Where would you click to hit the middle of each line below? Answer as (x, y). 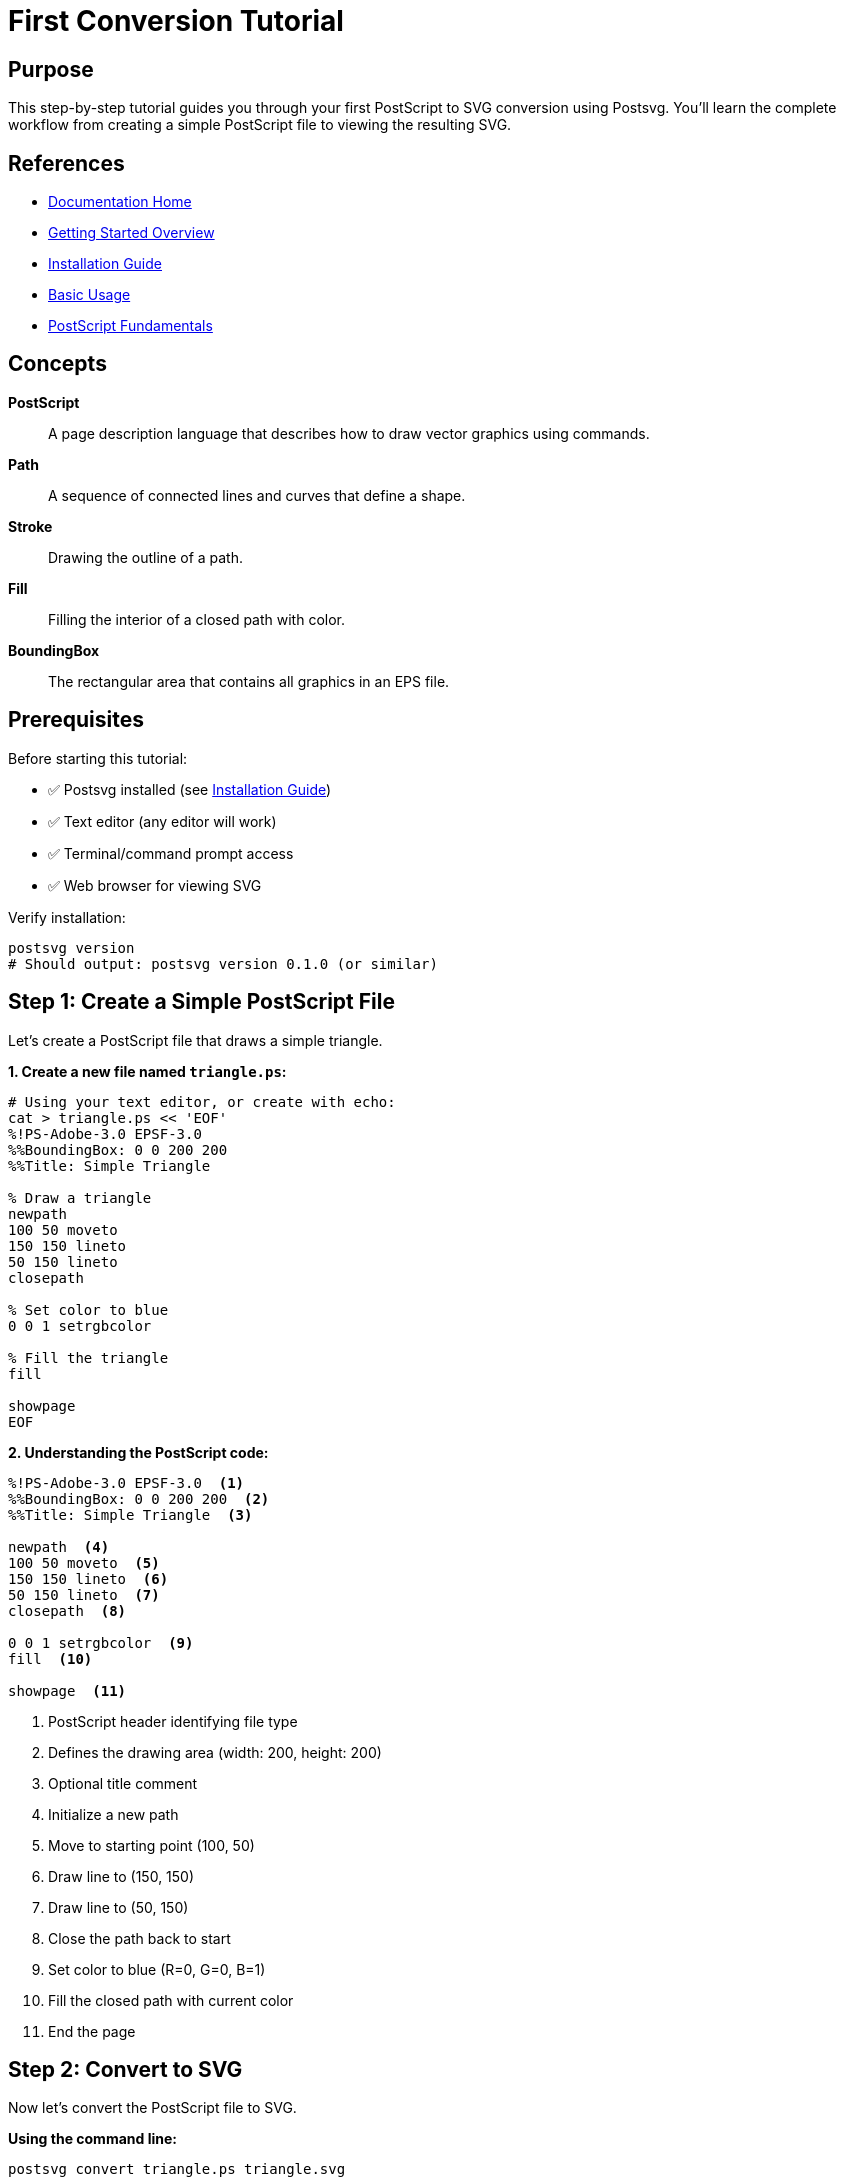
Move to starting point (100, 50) (151, 1845)
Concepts (57, 364)
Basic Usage (89, 295)
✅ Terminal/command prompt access (171, 853)
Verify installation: (67, 917)
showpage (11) (67, 1690)
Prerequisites (76, 720)
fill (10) (50, 1658)
